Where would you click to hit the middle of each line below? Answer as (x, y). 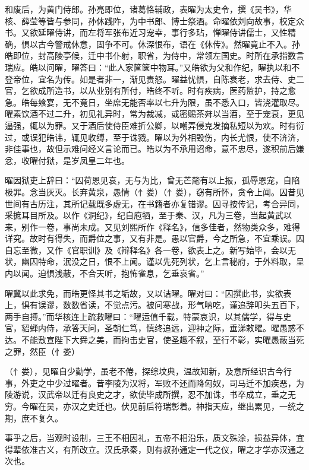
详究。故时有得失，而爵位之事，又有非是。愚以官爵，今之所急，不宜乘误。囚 (154, 238)
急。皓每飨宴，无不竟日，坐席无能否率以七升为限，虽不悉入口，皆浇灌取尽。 (154, 102)
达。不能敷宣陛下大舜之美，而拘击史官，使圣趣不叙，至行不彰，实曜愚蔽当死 (154, 340)
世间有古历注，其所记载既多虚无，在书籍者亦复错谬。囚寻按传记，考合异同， (154, 203)
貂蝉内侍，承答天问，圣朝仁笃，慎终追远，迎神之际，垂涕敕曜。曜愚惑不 (163, 328)
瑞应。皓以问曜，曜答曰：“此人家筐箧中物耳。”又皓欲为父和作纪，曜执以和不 (152, 67)
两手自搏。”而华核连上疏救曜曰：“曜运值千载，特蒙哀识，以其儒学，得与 (144, 316)
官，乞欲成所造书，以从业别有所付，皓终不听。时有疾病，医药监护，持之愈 (150, 90)
